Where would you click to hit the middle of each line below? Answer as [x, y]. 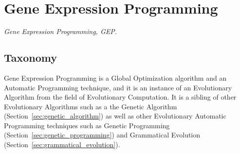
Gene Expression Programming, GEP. [61, 31]
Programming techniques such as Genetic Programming [87, 125]
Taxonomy [31, 58]
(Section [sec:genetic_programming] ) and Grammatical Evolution [102, 135]
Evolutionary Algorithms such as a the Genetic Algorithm [91, 106]
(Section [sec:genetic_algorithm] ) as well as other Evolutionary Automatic [115, 116]
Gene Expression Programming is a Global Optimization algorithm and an [115, 77]
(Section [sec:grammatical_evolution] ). [62, 144]
